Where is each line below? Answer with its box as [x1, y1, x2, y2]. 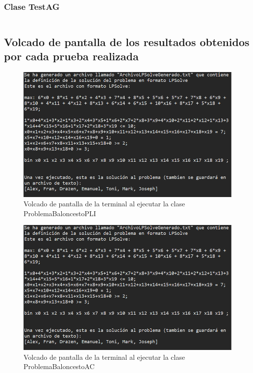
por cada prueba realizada [4, 49, 139, 63]
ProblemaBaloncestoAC [24, 361, 95, 372]
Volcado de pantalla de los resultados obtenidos [4, 34, 250, 49]
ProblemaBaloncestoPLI [24, 208, 96, 218]
